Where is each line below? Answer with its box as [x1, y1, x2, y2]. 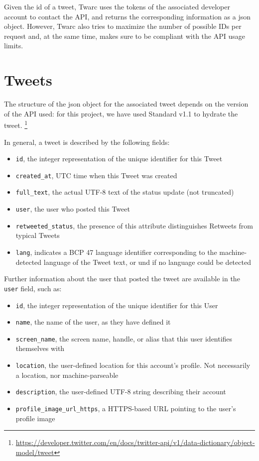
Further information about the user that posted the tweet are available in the [4, 273, 240, 284]
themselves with [15, 343, 65, 353]
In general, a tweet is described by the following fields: [4, 136, 170, 147]
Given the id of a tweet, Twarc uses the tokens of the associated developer [4, 1, 230, 11]
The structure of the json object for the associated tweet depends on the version [4, 99, 249, 109]
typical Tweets [15, 230, 60, 240]
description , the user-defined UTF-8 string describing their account [15, 386, 226, 397]
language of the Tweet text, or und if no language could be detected [43, 256, 251, 267]
